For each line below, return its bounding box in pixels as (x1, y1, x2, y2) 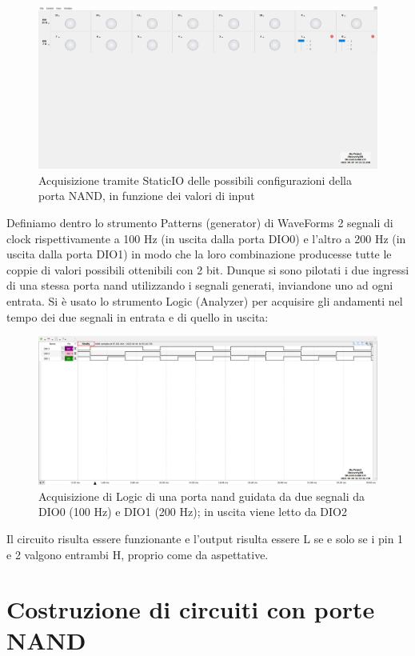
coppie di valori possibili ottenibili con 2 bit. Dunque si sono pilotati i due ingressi (6, 261, 409, 278)
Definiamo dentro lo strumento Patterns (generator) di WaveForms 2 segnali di (6, 214, 393, 231)
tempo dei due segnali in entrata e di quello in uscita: (6, 308, 269, 325)
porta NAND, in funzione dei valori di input (38, 187, 255, 204)
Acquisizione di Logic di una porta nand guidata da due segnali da (38, 487, 365, 504)
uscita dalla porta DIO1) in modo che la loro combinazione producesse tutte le (6, 246, 392, 262)
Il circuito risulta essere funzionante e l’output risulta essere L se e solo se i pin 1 (6, 530, 404, 546)
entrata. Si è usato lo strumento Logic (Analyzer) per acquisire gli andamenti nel (6, 293, 403, 310)
